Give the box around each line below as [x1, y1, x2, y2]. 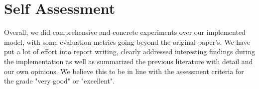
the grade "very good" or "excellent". [4, 76, 115, 86]
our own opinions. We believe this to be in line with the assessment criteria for [4, 66, 244, 76]
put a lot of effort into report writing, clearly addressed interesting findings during [4, 46, 255, 57]
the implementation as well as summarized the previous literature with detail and [4, 56, 253, 66]
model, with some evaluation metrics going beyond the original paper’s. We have [4, 36, 250, 47]
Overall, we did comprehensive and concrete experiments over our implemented [4, 27, 246, 37]
